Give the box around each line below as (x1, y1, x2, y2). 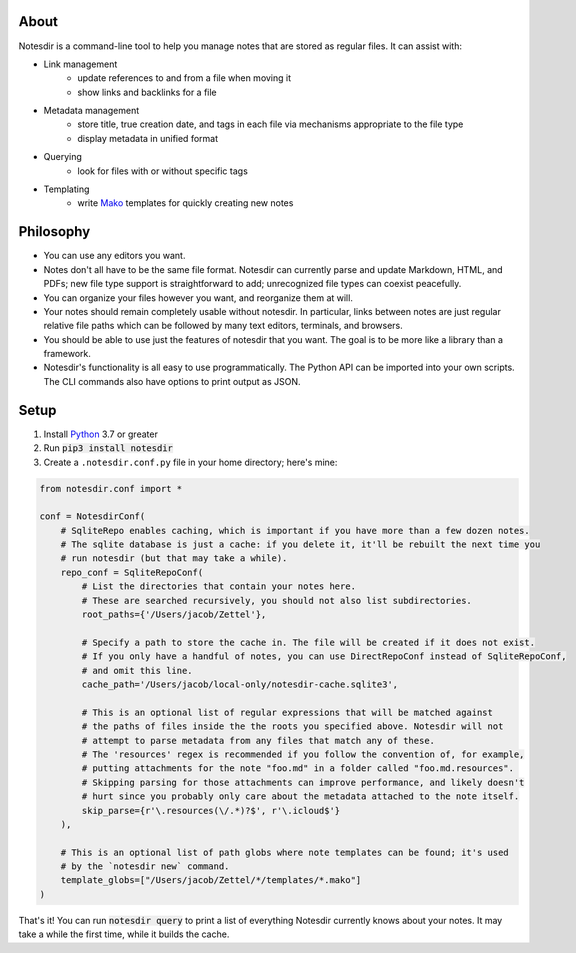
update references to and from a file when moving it (77, 72, 292, 84)
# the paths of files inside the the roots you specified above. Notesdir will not (81, 721, 504, 732)
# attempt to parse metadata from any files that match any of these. (81, 735, 435, 746)
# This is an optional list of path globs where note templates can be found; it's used (60, 846, 509, 858)
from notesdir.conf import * (39, 483, 183, 494)
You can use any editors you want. (43, 250, 186, 262)
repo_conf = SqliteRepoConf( (60, 566, 204, 578)
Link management (43, 58, 118, 70)
